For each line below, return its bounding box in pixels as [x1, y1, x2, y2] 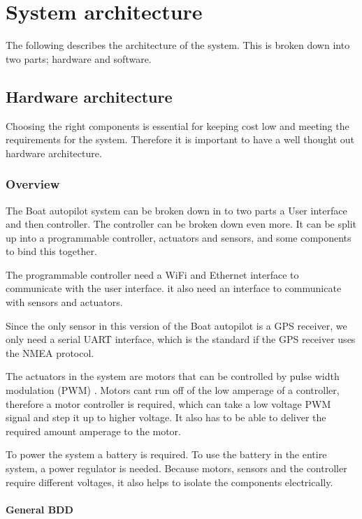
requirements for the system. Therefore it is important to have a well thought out [6, 132, 355, 147]
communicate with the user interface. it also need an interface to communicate [6, 281, 342, 295]
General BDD [6, 502, 73, 516]
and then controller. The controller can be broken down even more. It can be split [6, 217, 356, 231]
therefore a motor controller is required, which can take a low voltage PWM [6, 396, 331, 411]
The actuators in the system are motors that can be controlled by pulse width [6, 369, 340, 383]
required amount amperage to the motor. [6, 423, 181, 438]
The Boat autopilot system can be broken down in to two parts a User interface [6, 203, 347, 217]
